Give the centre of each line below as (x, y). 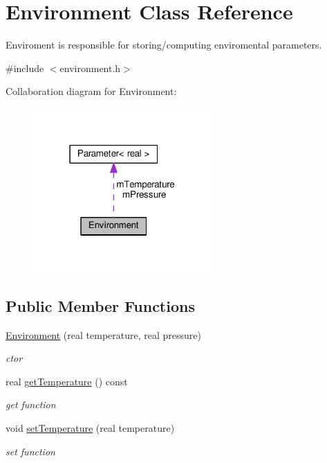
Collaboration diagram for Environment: (91, 91)
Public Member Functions (100, 305)
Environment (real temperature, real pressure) (103, 334)
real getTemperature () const (67, 381)
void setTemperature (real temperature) (90, 428)
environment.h (90, 68)
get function (31, 404)
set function (30, 451)
